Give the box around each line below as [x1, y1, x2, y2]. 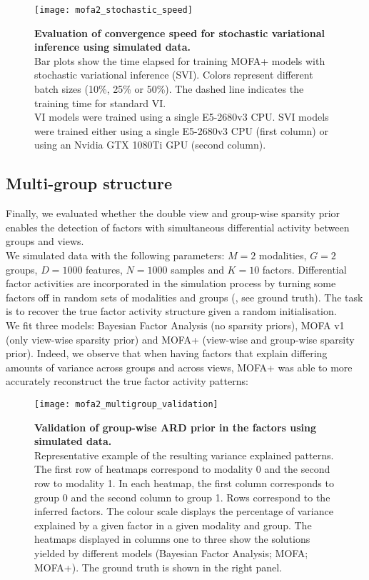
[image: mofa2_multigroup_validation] [34, 399, 218, 409]
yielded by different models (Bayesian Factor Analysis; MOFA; [34, 545, 308, 560]
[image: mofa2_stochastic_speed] [34, 5, 193, 15]
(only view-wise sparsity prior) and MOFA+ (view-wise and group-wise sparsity [6, 331, 355, 346]
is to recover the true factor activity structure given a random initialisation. [6, 304, 337, 319]
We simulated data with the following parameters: [6, 247, 225, 262]
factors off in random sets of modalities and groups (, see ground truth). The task [6, 289, 363, 304]
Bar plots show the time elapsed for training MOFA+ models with [34, 53, 325, 68]
